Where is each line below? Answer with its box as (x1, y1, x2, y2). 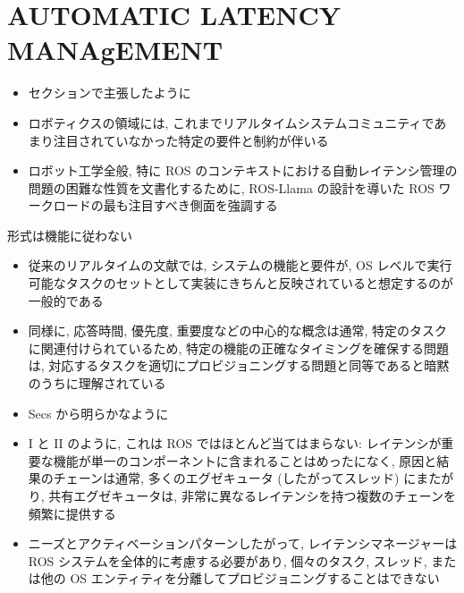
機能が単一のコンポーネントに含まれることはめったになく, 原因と (53, 451, 437, 470)
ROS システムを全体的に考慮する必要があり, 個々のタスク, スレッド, (28, 551, 427, 570)
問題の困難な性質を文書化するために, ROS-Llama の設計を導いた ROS (28, 178, 434, 197)
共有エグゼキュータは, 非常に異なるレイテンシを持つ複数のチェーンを (48, 487, 456, 504)
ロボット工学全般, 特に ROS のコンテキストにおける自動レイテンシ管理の (28, 161, 458, 180)
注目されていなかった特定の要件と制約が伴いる (53, 131, 329, 149)
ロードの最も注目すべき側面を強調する (53, 196, 278, 215)
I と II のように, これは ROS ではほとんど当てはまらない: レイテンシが (28, 434, 442, 453)
